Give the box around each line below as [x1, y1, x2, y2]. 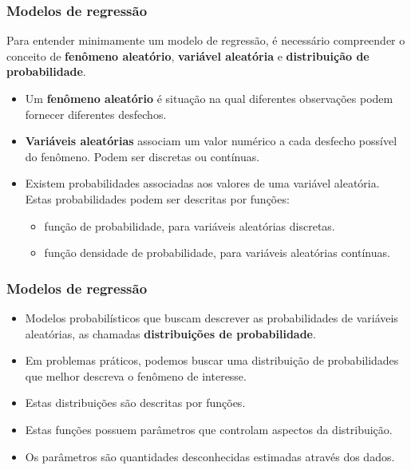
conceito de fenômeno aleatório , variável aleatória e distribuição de [6, 47, 370, 64]
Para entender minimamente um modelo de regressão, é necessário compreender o [6, 32, 405, 49]
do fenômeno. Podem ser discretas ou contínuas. [25, 148, 260, 164]
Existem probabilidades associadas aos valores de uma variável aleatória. [25, 175, 380, 192]
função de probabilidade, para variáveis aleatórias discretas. [44, 217, 335, 234]
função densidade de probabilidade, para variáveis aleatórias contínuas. [44, 244, 390, 261]
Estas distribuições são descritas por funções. [25, 394, 246, 411]
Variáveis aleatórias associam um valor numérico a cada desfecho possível [25, 132, 397, 149]
